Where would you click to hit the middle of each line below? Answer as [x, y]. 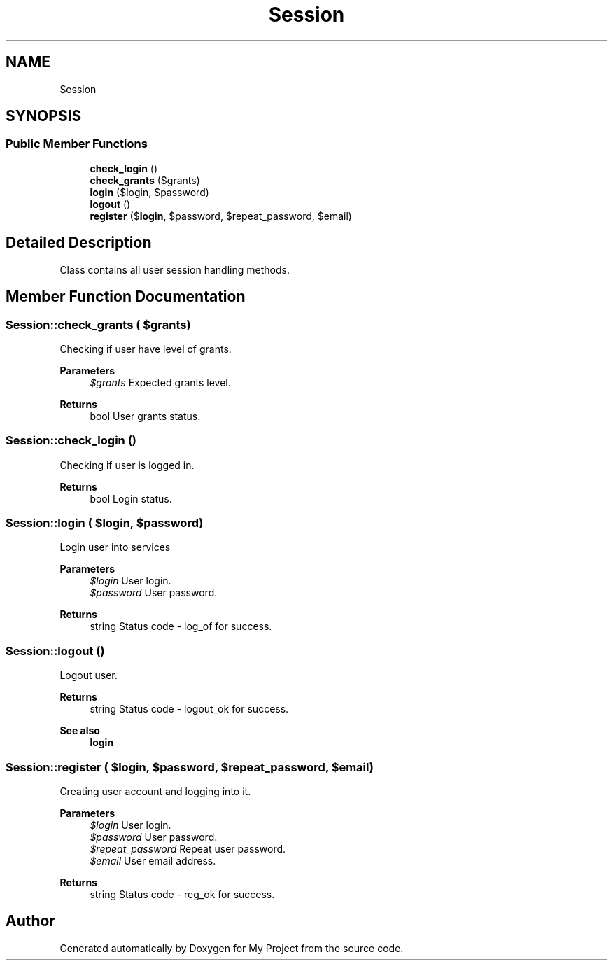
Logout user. [89, 675]
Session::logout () [55, 651]
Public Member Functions [77, 144]
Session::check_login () [71, 441]
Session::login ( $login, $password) [105, 523]
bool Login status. [131, 498]
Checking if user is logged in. [127, 465]
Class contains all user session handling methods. [175, 269]
